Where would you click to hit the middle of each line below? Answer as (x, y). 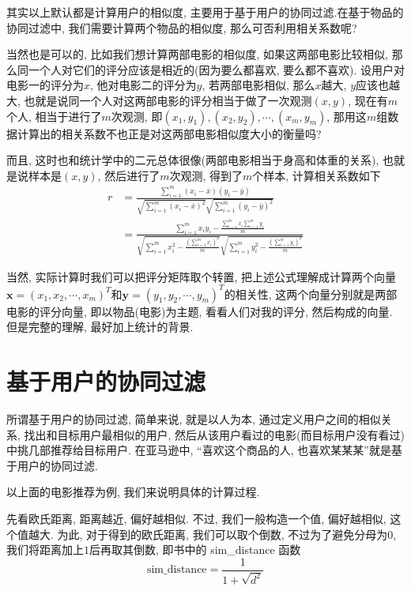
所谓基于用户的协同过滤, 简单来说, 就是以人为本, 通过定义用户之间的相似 (194, 418)
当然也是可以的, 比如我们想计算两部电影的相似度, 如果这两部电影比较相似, (197, 54)
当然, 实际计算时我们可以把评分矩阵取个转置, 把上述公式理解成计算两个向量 (202, 276)
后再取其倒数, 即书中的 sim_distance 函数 (195, 550)
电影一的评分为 (45, 85)
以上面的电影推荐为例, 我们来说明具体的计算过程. (133, 492)
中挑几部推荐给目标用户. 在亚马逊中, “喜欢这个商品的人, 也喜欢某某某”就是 (199, 450)
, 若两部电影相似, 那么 (258, 85)
